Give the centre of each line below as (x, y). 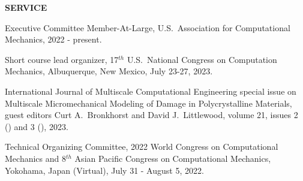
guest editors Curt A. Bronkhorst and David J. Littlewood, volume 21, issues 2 (151, 115)
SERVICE (26, 7)
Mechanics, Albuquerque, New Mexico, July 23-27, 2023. (109, 71)
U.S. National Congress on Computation (202, 59)
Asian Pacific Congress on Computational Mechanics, (173, 158)
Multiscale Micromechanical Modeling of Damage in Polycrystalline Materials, (148, 103)
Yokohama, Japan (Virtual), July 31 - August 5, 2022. (104, 170)
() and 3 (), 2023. (37, 126)
